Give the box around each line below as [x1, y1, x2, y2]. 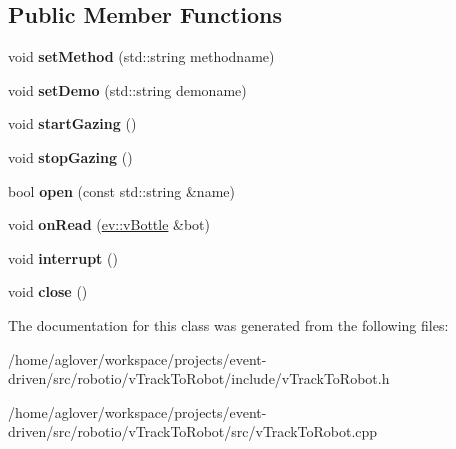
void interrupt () [8, 247, 118, 268]
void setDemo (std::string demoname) [8, 79, 247, 100]
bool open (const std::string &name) [8, 180, 235, 201]
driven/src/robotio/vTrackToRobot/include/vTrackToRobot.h [8, 368, 390, 389]
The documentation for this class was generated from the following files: [8, 314, 449, 335]
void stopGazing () [8, 146, 133, 167]
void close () [8, 281, 88, 302]
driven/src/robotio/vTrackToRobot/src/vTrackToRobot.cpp [8, 421, 378, 442]
